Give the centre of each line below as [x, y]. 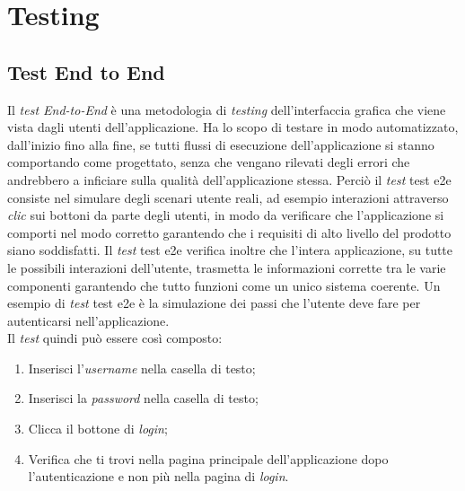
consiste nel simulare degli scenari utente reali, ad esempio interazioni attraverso [228, 197]
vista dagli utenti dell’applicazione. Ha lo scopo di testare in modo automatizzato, [233, 127]
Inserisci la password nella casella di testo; [143, 398]
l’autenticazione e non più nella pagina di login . [158, 476]
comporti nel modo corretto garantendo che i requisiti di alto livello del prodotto [229, 232]
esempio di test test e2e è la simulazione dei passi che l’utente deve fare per [214, 303]
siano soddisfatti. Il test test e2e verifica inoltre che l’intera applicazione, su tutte [230, 250]
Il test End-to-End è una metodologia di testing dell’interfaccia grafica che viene [227, 109]
